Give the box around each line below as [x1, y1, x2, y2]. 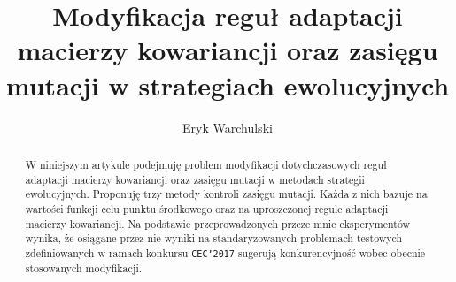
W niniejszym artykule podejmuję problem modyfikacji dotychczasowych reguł [25, 156, 387, 171]
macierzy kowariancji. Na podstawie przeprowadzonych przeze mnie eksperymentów [25, 216, 411, 231]
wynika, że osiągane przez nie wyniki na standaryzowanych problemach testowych [25, 231, 403, 246]
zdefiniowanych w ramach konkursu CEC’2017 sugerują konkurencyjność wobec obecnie [25, 245, 426, 260]
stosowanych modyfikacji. [25, 260, 143, 275]
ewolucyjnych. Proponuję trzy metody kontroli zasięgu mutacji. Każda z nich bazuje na [25, 187, 428, 202]
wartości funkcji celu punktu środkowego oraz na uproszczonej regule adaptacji [25, 201, 389, 216]
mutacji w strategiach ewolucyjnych [5, 66, 450, 103]
